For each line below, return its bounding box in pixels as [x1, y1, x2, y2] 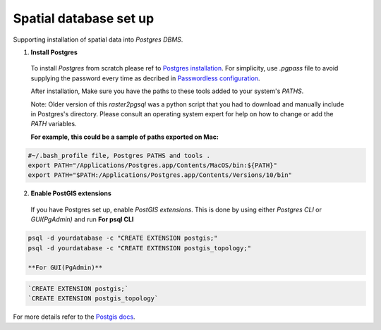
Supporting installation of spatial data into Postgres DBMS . [13, 35, 183, 44]
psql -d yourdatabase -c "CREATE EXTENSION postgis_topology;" [28, 244, 252, 252]
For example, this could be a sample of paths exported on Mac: [30, 133, 219, 141]
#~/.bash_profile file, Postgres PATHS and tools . [28, 152, 211, 159]
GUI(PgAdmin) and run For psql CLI [30, 215, 134, 224]
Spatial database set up [13, 11, 155, 26]
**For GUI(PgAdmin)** [28, 264, 103, 271]
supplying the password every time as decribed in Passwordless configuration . [30, 74, 260, 82]
